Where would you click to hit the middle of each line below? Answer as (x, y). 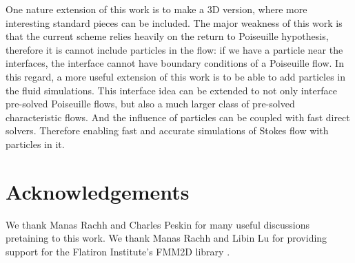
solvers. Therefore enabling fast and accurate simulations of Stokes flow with (167, 130)
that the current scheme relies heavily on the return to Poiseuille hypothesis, (167, 36)
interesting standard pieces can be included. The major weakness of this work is (174, 22)
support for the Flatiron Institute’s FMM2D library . (118, 251)
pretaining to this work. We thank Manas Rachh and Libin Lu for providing (166, 238)
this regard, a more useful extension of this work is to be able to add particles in (175, 76)
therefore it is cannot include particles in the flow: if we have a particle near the (174, 49)
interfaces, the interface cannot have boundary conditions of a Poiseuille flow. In (175, 63)
